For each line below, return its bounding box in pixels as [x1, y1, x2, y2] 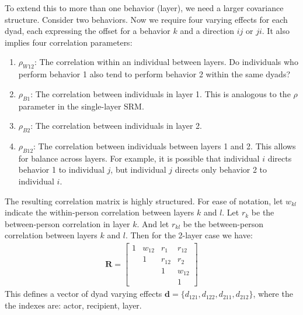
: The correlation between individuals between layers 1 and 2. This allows [33, 139, 296, 152]
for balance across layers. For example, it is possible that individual [18, 152, 260, 164]
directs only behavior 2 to [175, 163, 267, 176]
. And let [137, 217, 169, 230]
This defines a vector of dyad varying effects [5, 287, 162, 300]
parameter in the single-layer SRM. [18, 100, 144, 112]
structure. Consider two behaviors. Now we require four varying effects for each [5, 13, 288, 25]
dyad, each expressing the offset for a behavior [5, 25, 170, 37]
